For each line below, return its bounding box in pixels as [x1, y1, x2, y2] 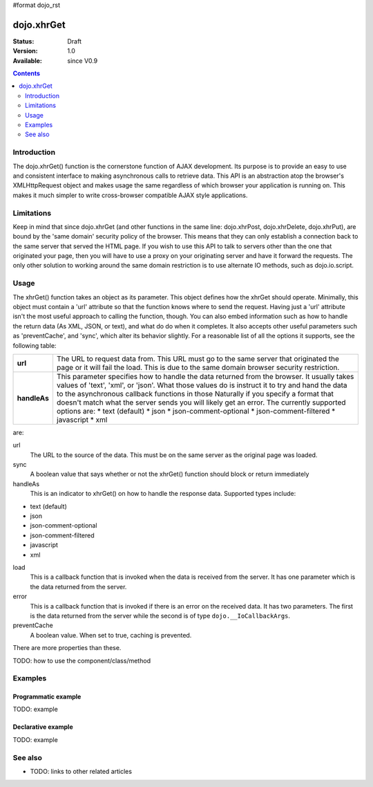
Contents [12, 69, 41, 77]
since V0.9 [67, 56, 98, 65]
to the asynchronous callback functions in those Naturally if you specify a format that [56, 389, 334, 398]
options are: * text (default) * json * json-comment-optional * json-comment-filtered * [56, 406, 336, 416]
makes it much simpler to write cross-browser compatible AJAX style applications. [12, 191, 248, 199]
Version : [12, 47, 38, 55]
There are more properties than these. [12, 644, 122, 652]
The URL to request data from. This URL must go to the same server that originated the [56, 353, 340, 363]
